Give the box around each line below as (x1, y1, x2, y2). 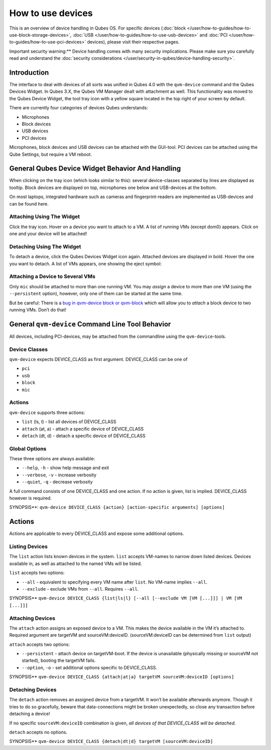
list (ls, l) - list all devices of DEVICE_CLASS (22, 419, 116, 425)
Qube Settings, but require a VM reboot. (9, 151, 92, 157)
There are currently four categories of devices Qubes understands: (9, 105, 148, 111)
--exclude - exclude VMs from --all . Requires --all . (22, 586, 139, 592)
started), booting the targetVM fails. (22, 657, 96, 664)
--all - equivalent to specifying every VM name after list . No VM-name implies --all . (22, 579, 208, 585)
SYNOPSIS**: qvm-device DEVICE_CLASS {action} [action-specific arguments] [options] (9, 504, 225, 510)
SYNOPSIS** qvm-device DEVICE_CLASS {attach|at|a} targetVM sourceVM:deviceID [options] (9, 674, 234, 680)
